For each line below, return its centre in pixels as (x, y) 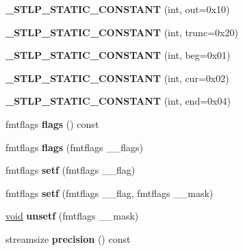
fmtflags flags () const (52, 123)
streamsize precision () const (68, 238)
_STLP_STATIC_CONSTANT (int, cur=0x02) (117, 78)
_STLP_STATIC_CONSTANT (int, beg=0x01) (118, 55)
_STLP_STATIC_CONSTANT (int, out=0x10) (118, 9)
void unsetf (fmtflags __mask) (72, 216)
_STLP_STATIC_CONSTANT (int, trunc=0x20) (122, 32)
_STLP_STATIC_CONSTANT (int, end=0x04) (118, 101)
